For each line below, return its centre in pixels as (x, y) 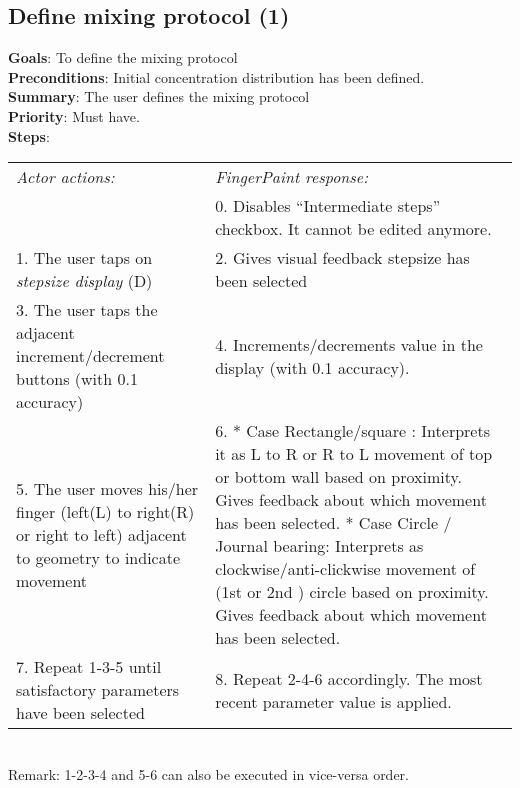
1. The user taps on (84, 258)
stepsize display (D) (84, 281)
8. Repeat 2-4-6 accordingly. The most (349, 678)
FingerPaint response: (292, 177)
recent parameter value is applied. (333, 701)
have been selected (80, 713)
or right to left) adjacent (101, 534)
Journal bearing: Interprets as (319, 546)
